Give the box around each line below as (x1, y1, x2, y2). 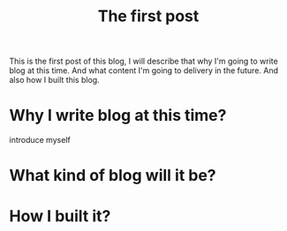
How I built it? (9, 205, 111, 226)
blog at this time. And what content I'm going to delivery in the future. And (9, 65, 279, 76)
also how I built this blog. (9, 75, 100, 86)
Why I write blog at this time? (9, 106, 227, 125)
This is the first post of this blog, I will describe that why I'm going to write (9, 56, 278, 67)
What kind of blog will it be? (9, 166, 216, 186)
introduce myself (9, 135, 71, 145)
